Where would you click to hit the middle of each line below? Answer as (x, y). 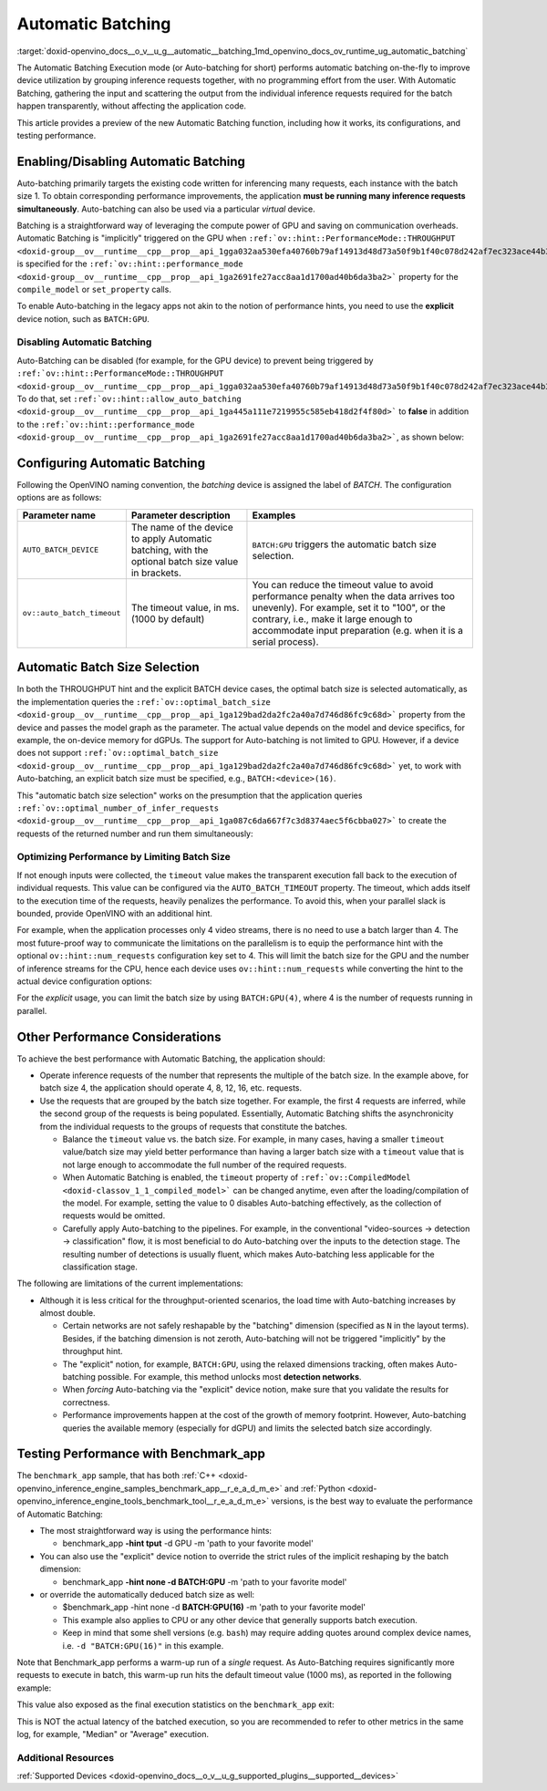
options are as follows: (59, 498)
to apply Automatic (172, 538)
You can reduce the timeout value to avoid (343, 585)
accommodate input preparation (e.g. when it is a (358, 630)
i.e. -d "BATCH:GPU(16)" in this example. (143, 1645)
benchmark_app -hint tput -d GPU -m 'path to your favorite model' (188, 1543)
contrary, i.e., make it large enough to (332, 618)
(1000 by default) (168, 618)
